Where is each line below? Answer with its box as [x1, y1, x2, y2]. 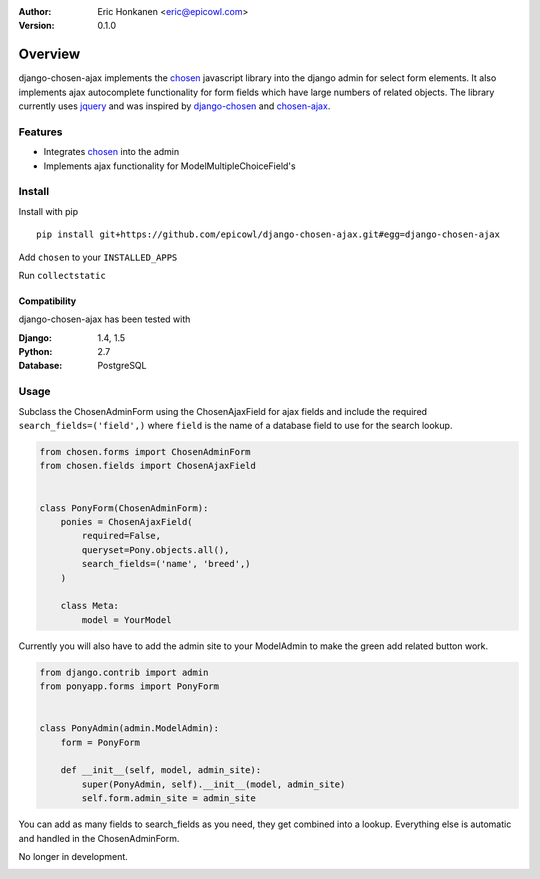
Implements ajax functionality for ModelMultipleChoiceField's [43, 160, 296, 172]
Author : [18, 6, 52, 17]
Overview [18, 46, 81, 63]
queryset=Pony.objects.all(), [81, 544, 230, 555]
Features [18, 125, 63, 139]
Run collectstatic [18, 269, 107, 281]
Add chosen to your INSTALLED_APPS [18, 251, 178, 263]
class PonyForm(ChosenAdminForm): [39, 502, 209, 514]
